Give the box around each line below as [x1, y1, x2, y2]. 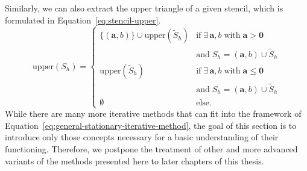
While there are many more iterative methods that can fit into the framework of [5, 107, 302, 120]
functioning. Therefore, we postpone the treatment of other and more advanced [5, 143, 298, 155]
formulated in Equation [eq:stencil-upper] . [5, 13, 161, 26]
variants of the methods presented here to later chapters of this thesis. [5, 154, 264, 167]
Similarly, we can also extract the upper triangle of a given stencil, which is [5, 2, 283, 14]
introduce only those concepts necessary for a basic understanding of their [5, 131, 279, 143]
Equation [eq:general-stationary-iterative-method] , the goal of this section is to [5, 119, 297, 131]
